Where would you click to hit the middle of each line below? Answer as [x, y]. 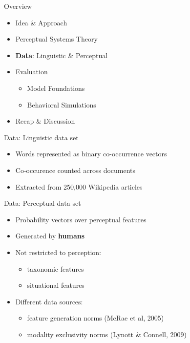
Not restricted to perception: [58, 252]
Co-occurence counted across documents [75, 170]
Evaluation [32, 72]
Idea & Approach [41, 22]
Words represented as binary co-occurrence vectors [91, 154]
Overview [18, 6]
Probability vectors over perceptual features [81, 219]
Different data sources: [49, 301]
